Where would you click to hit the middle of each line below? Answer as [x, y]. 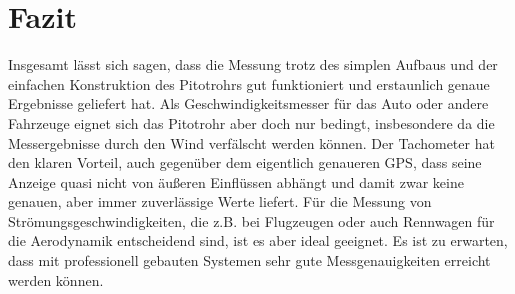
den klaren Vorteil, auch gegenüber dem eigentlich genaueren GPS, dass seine [245, 162]
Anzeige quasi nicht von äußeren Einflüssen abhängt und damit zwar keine [236, 181]
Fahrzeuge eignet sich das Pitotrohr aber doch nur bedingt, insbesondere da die [251, 122]
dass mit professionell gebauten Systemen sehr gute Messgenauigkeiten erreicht [249, 260]
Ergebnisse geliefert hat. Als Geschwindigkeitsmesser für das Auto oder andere [248, 103]
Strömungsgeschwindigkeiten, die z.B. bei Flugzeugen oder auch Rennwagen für [251, 220]
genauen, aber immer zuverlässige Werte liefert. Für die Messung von [220, 201]
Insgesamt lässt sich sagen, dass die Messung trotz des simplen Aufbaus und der [253, 64]
